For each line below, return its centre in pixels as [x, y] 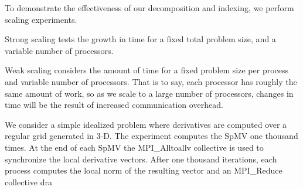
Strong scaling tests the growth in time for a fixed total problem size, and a [140, 39]
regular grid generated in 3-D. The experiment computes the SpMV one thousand [151, 136]
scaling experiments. [41, 19]
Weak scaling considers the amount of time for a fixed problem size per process [147, 70]
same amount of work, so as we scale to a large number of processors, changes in [149, 93]
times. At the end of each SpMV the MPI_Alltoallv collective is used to [134, 147]
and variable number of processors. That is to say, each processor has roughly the [151, 81]
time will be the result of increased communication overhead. [114, 105]
